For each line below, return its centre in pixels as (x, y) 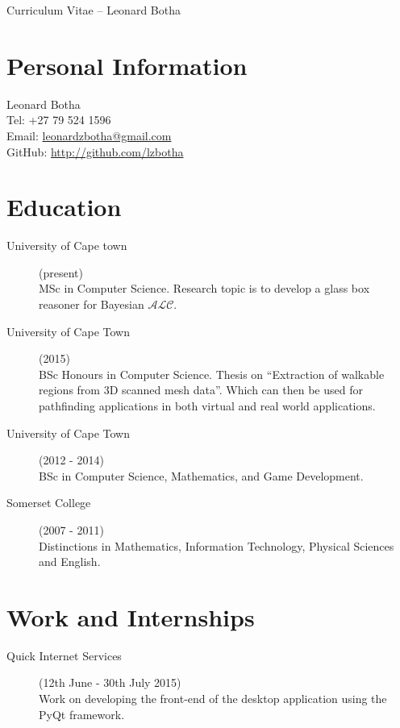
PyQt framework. (82, 714)
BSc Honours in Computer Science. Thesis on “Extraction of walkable (212, 374)
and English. (70, 562)
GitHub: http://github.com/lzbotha (95, 151)
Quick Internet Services (64, 655)
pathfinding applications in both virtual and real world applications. (207, 405)
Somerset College (49, 503)
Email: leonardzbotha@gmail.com (89, 135)
